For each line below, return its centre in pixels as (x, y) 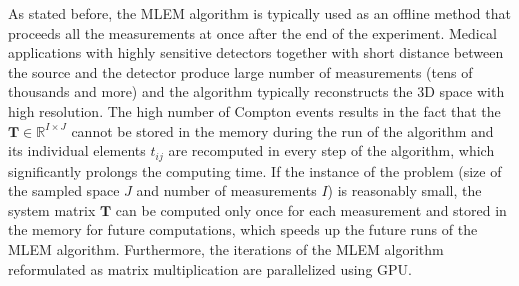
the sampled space (64, 190)
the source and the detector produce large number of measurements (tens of (240, 71)
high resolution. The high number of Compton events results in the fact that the (254, 110)
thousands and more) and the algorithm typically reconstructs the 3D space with (256, 91)
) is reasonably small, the (404, 190)
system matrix (52, 209)
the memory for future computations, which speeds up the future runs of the (243, 229)
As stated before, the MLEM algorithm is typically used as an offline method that (259, 13)
